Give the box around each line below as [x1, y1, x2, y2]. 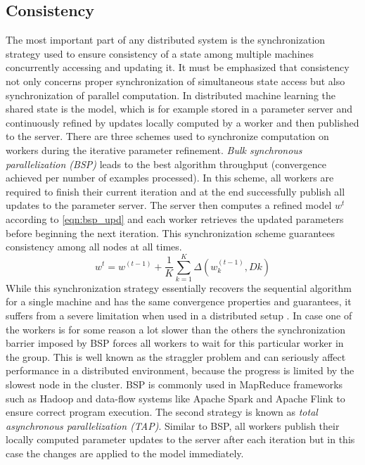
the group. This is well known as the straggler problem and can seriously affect [6, 349, 346, 364]
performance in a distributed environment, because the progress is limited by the [6, 363, 354, 378]
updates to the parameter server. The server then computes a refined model [6, 198, 332, 212]
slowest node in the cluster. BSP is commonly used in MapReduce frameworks [6, 376, 343, 391]
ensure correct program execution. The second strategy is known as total [6, 405, 318, 419]
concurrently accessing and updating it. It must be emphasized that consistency [6, 60, 350, 75]
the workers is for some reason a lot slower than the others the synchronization [6, 321, 345, 336]
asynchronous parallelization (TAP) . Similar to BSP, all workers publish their [6, 418, 340, 433]
